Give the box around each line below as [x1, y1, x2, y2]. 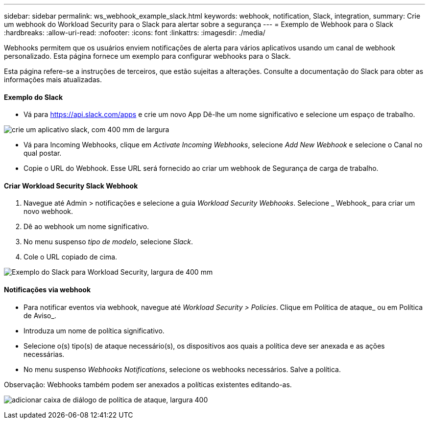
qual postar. [24, 149, 62, 158]
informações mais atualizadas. [4, 75, 102, 84]
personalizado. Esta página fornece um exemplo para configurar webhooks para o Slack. [4, 52, 291, 60]
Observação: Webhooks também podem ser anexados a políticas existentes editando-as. [4, 380, 292, 389]
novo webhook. [24, 207, 73, 216]
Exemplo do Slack [4, 93, 63, 101]
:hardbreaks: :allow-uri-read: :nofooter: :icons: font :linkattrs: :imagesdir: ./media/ [4, 28, 265, 37]
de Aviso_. [24, 311, 56, 320]
